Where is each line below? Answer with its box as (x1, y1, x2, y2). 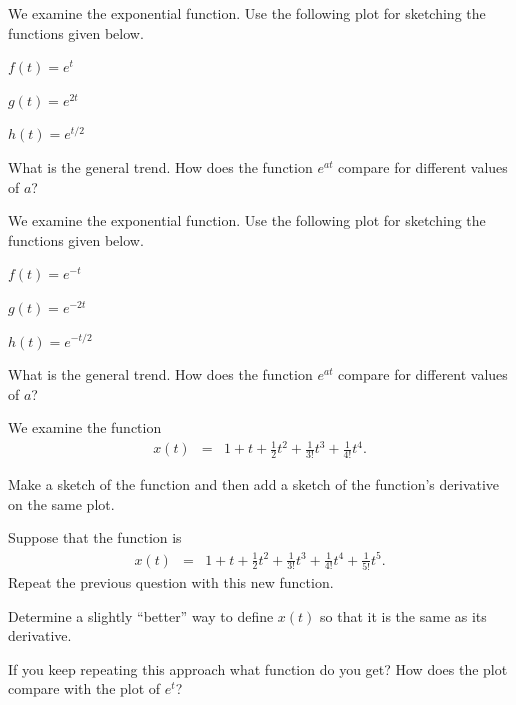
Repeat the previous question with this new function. (8, 571, 334, 592)
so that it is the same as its (320, 605, 487, 626)
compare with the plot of (8, 678, 161, 699)
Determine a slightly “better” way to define (8, 605, 274, 626)
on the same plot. (8, 493, 115, 514)
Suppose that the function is (8, 527, 182, 548)
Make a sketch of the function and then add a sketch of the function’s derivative (8, 474, 500, 495)
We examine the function (8, 417, 162, 438)
